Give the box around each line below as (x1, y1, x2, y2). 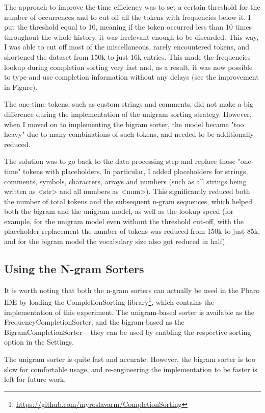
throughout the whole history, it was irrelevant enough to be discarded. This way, (4, 31, 259, 42)
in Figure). (4, 81, 38, 92)
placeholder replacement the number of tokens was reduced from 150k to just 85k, (4, 226, 260, 236)
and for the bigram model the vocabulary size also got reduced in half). (4, 236, 227, 247)
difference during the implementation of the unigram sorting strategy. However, (4, 108, 252, 119)
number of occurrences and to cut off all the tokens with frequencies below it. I (4, 11, 251, 22)
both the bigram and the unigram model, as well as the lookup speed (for (4, 206, 234, 216)
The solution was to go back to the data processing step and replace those (4, 156, 235, 166)
